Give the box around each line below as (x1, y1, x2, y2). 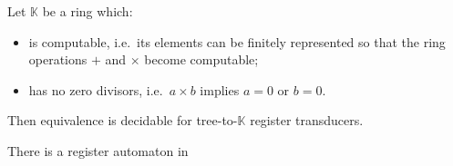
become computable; (144, 50, 259, 69)
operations (28, 50, 88, 69)
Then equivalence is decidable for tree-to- (7, 111, 238, 130)
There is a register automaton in (7, 141, 189, 160)
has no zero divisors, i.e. (28, 80, 163, 99)
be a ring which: (42, 2, 133, 20)
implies (200, 80, 240, 99)
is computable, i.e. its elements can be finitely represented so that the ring (28, 32, 446, 51)
